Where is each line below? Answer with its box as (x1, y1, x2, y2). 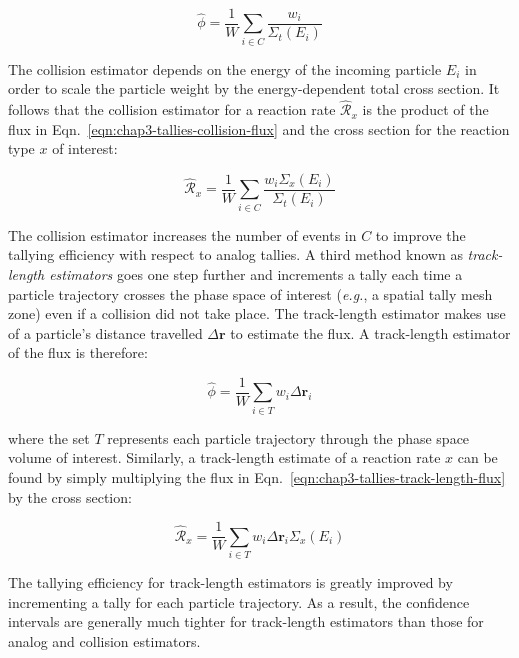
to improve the (375, 224, 466, 245)
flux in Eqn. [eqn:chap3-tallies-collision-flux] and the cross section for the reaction (8, 118, 510, 139)
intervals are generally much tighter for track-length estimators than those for (8, 611, 484, 632)
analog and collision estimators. (8, 630, 201, 651)
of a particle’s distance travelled (8, 322, 203, 343)
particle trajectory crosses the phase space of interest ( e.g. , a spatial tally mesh (8, 283, 493, 304)
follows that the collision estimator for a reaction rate (8, 99, 336, 120)
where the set (8, 427, 90, 448)
